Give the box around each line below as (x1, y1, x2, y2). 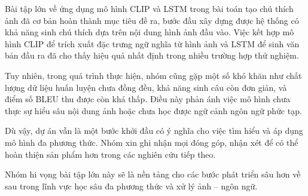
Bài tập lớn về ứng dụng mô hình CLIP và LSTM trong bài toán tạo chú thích (5, 2, 294, 14)
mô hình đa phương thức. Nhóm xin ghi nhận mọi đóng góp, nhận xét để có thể (5, 136, 298, 148)
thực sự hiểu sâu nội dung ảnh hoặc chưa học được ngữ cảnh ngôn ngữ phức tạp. (5, 104, 302, 117)
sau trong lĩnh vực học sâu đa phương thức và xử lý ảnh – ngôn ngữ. (5, 179, 258, 192)
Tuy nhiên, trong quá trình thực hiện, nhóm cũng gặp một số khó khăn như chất (5, 69, 302, 81)
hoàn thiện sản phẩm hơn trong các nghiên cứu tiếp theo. (5, 148, 216, 160)
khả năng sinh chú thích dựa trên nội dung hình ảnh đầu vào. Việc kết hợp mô (5, 26, 294, 38)
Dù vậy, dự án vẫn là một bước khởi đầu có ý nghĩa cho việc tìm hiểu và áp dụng (5, 124, 303, 137)
